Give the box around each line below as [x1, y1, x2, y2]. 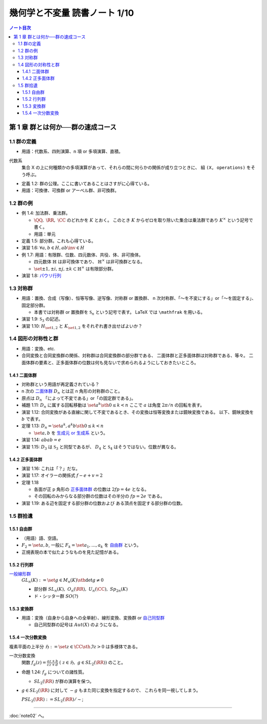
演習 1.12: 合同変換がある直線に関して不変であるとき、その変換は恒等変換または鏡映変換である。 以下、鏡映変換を [21, 409, 254, 415]
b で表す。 [21, 416, 43, 422]
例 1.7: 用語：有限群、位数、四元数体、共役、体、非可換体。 [21, 252, 143, 258]
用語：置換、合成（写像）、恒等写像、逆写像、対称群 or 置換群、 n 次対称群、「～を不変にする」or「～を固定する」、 [21, 295, 257, 301]
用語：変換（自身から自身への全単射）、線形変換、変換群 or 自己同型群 [21, 614, 165, 620]
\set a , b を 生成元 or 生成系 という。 [34, 430, 108, 436]
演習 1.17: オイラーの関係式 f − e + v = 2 [21, 472, 103, 478]
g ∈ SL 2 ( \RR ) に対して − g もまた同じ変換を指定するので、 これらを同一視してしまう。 [21, 687, 201, 694]
